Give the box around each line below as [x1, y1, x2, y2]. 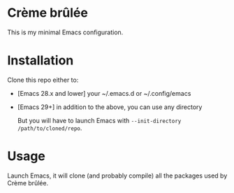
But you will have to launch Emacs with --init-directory [17, 116, 182, 124]
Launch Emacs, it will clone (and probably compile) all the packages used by [7, 171, 228, 180]
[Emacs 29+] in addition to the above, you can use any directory [17, 103, 203, 111]
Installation [7, 52, 74, 69]
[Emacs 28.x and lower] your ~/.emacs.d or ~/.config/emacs [17, 89, 191, 97]
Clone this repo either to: [7, 76, 79, 84]
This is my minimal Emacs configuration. [7, 28, 124, 36]
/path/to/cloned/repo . [17, 124, 82, 132]
